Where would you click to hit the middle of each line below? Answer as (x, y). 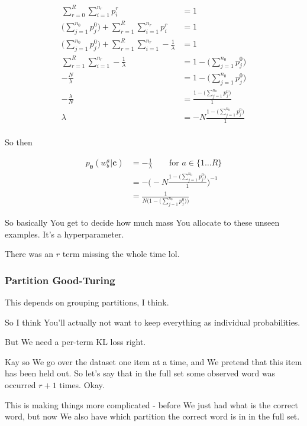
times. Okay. (82, 385)
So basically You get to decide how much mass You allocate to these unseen (142, 222)
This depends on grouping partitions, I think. (87, 302)
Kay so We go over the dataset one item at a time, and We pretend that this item (153, 361)
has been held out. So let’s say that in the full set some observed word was (140, 373)
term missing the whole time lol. (121, 254)
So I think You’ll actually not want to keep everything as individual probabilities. (153, 322)
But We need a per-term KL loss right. (75, 342)
